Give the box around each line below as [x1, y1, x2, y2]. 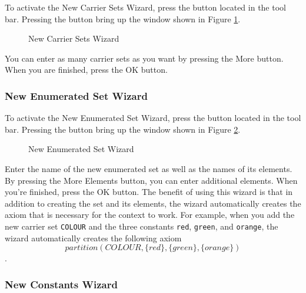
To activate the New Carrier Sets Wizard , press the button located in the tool [5, 1, 286, 13]
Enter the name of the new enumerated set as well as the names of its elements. [5, 162, 292, 174]
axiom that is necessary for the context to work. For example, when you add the [5, 208, 295, 221]
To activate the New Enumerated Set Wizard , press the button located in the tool [5, 112, 301, 124]
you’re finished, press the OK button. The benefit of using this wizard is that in [5, 186, 293, 198]
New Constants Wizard [5, 277, 118, 291]
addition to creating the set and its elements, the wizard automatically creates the [5, 197, 301, 209]
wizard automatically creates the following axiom [5, 231, 182, 244]
